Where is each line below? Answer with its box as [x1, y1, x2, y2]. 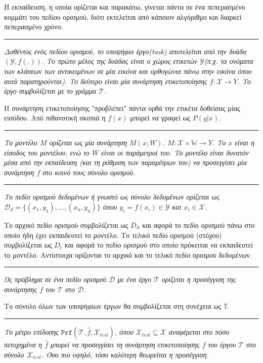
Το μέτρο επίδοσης [4, 327, 59, 337]
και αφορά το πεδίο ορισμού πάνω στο [142, 219, 255, 230]
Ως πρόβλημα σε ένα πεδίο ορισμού [4, 274, 107, 285]
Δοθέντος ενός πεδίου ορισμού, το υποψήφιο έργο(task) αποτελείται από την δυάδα [4, 46, 247, 56]
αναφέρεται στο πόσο [168, 327, 230, 337]
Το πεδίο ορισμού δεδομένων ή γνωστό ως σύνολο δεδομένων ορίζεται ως [4, 191, 220, 202]
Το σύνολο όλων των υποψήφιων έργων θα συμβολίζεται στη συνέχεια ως [4, 301, 222, 311]
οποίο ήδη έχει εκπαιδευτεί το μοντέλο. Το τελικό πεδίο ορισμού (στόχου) [4, 229, 222, 240]
